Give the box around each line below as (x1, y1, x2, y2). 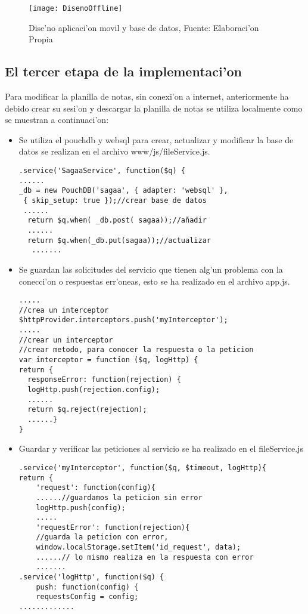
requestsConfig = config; (36, 593, 139, 601)
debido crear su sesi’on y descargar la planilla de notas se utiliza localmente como (5, 101, 303, 114)
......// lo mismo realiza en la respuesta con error (36, 553, 254, 561)
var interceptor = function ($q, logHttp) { (18, 356, 198, 365)
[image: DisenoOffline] (29, 4, 123, 13)
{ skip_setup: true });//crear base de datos (23, 196, 207, 205)
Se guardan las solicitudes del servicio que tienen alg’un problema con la (18, 263, 283, 275)
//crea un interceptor (18, 306, 109, 314)
